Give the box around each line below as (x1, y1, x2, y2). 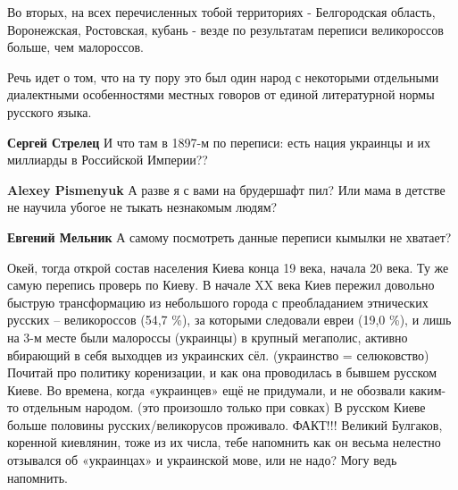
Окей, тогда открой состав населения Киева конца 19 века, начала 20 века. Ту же (7, 258, 449, 276)
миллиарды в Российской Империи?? (7, 150, 208, 169)
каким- (409, 380, 446, 399)
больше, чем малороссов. (7, 38, 144, 56)
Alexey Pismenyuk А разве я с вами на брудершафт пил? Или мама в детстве (7, 180, 446, 199)
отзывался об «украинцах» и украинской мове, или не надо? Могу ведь (7, 451, 397, 469)
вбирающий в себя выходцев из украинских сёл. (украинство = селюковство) (7, 345, 429, 364)
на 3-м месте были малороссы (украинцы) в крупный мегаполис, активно (7, 327, 408, 346)
